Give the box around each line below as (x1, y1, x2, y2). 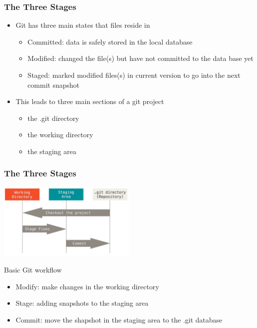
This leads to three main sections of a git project (15, 96, 164, 107)
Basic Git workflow (4, 265, 62, 275)
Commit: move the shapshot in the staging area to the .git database (15, 315, 222, 325)
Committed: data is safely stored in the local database (27, 36, 193, 47)
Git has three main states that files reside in (15, 20, 150, 30)
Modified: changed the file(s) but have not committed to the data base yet (27, 53, 254, 63)
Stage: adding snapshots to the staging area (15, 298, 148, 308)
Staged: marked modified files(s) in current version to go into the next (27, 70, 241, 80)
